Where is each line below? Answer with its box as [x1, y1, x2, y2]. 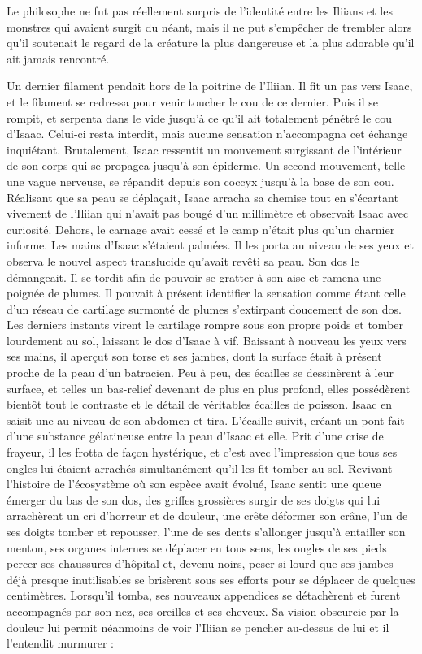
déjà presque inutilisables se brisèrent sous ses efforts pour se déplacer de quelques [7, 570, 415, 587]
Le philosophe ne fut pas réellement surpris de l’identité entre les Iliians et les [7, 2, 393, 19]
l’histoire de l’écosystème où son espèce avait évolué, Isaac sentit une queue [7, 475, 381, 492]
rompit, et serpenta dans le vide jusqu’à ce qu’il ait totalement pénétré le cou [7, 109, 392, 126]
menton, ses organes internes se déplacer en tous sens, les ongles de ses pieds [7, 539, 387, 556]
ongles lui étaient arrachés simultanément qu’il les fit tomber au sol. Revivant [7, 459, 393, 476]
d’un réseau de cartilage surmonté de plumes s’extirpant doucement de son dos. [7, 300, 402, 317]
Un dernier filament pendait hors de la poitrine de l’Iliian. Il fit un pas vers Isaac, [7, 77, 413, 94]
